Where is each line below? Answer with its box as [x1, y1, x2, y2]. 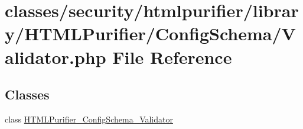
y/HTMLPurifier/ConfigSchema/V [5, 21, 296, 46]
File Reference [112, 44, 232, 69]
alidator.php [5, 44, 106, 69]
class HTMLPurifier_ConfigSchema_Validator [5, 112, 173, 125]
